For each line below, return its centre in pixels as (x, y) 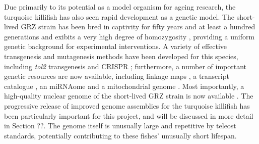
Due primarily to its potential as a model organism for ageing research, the (120, 7)
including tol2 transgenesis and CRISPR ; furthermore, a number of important (125, 66)
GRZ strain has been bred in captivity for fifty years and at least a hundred (138, 27)
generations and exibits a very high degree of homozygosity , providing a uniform (129, 36)
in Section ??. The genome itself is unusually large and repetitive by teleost (120, 126)
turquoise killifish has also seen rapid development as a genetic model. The (119, 16)
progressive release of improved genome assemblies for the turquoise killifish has (127, 105)
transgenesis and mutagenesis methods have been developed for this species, (121, 56)
